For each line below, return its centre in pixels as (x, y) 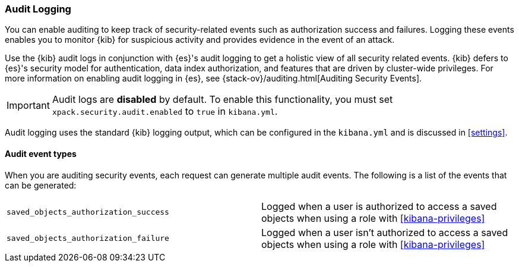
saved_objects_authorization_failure (88, 238)
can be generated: (41, 185)
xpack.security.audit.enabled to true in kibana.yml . (165, 111)
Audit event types (41, 153)
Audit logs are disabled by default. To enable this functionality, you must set (222, 100)
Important (28, 106)
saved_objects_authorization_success (88, 212)
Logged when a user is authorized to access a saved (379, 206)
